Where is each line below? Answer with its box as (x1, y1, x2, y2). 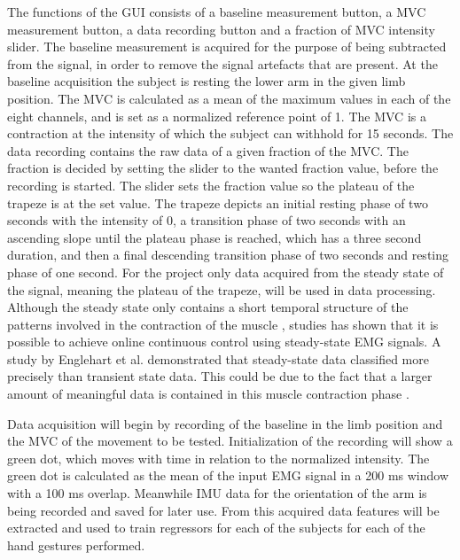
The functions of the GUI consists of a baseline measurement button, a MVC (7, 3, 426, 20)
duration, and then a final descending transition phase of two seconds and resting (7, 245, 449, 264)
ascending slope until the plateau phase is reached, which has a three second (7, 228, 422, 246)
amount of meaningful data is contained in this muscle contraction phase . (7, 385, 409, 403)
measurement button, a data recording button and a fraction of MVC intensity (7, 19, 435, 38)
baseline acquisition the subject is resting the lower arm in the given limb (7, 72, 406, 90)
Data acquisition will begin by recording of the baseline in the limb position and (7, 414, 443, 432)
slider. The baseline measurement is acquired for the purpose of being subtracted (7, 37, 447, 56)
